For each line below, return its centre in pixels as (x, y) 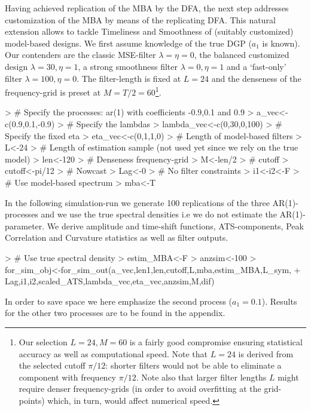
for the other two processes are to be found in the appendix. (115, 313)
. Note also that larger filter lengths (201, 377)
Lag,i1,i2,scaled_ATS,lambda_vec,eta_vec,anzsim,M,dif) (110, 281)
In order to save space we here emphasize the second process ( (119, 301)
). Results (279, 301)
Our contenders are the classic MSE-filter (80, 55)
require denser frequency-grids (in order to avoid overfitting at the (140, 389)
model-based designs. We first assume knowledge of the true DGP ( (128, 43)
